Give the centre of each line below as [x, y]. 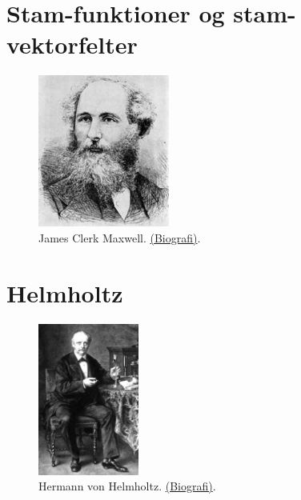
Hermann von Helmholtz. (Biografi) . [127, 486]
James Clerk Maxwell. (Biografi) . [120, 237]
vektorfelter [72, 44]
